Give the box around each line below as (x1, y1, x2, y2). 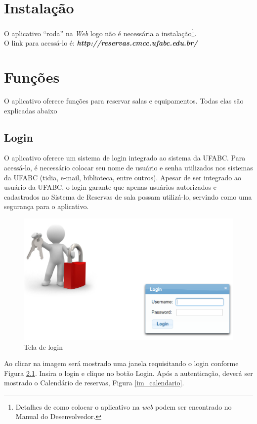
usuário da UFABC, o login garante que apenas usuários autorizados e (4, 182, 216, 192)
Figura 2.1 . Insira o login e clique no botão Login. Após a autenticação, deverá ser (4, 368, 253, 378)
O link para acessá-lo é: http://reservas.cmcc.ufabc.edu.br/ (4, 38, 198, 48)
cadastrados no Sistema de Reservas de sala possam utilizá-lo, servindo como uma (4, 191, 252, 202)
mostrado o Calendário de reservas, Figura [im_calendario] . (4, 377, 184, 388)
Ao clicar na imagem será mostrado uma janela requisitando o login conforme (4, 358, 239, 369)
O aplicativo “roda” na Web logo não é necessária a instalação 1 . (4, 27, 197, 38)
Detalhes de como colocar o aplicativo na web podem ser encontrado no (15, 401, 232, 412)
